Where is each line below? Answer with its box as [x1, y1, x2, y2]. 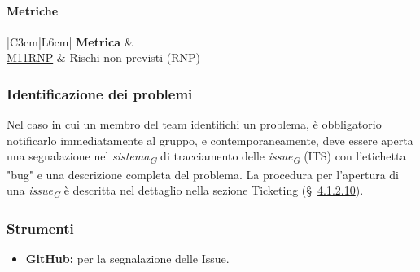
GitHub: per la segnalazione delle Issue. [25, 250, 230, 267]
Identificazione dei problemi [7, 83, 193, 103]
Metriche [7, 2, 59, 19]
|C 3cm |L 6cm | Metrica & [7, 33, 133, 50]
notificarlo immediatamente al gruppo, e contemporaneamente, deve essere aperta [7, 131, 413, 148]
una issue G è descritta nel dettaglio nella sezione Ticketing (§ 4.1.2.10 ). [7, 182, 364, 200]
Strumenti [7, 218, 74, 239]
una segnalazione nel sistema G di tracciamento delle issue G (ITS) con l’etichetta [7, 147, 406, 167]
